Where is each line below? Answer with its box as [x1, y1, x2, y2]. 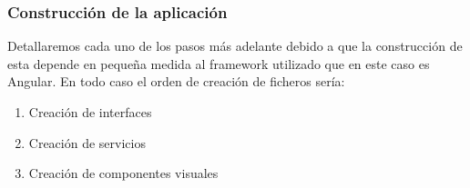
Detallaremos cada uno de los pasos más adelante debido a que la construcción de [7, 36, 463, 55]
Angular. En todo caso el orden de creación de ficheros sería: [7, 72, 345, 91]
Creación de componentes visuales [28, 163, 219, 183]
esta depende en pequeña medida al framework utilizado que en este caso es [7, 54, 430, 73]
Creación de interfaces [28, 103, 152, 121]
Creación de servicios [28, 133, 146, 152]
